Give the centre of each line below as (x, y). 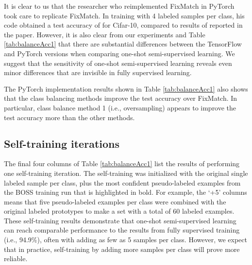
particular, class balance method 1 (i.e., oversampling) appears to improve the (120, 107)
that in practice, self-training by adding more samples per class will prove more (122, 249)
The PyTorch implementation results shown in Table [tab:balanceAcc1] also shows (126, 88)
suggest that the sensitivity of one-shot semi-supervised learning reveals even (118, 63)
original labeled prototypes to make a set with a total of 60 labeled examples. (119, 211)
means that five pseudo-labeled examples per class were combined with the (115, 201)
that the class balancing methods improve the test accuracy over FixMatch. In (121, 98)
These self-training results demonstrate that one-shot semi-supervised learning (120, 220)
